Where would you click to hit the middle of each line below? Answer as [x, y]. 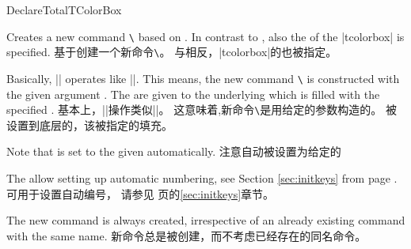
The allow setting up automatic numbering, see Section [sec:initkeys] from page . [202, 178]
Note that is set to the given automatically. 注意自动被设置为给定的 [174, 151]
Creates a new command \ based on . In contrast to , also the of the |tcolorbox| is [205, 36]
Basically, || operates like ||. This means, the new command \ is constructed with [203, 78]
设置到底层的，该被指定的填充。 [89, 124]
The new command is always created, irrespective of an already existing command [206, 220]
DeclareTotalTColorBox [64, 9]
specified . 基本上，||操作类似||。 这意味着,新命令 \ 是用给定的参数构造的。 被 [202, 109]
